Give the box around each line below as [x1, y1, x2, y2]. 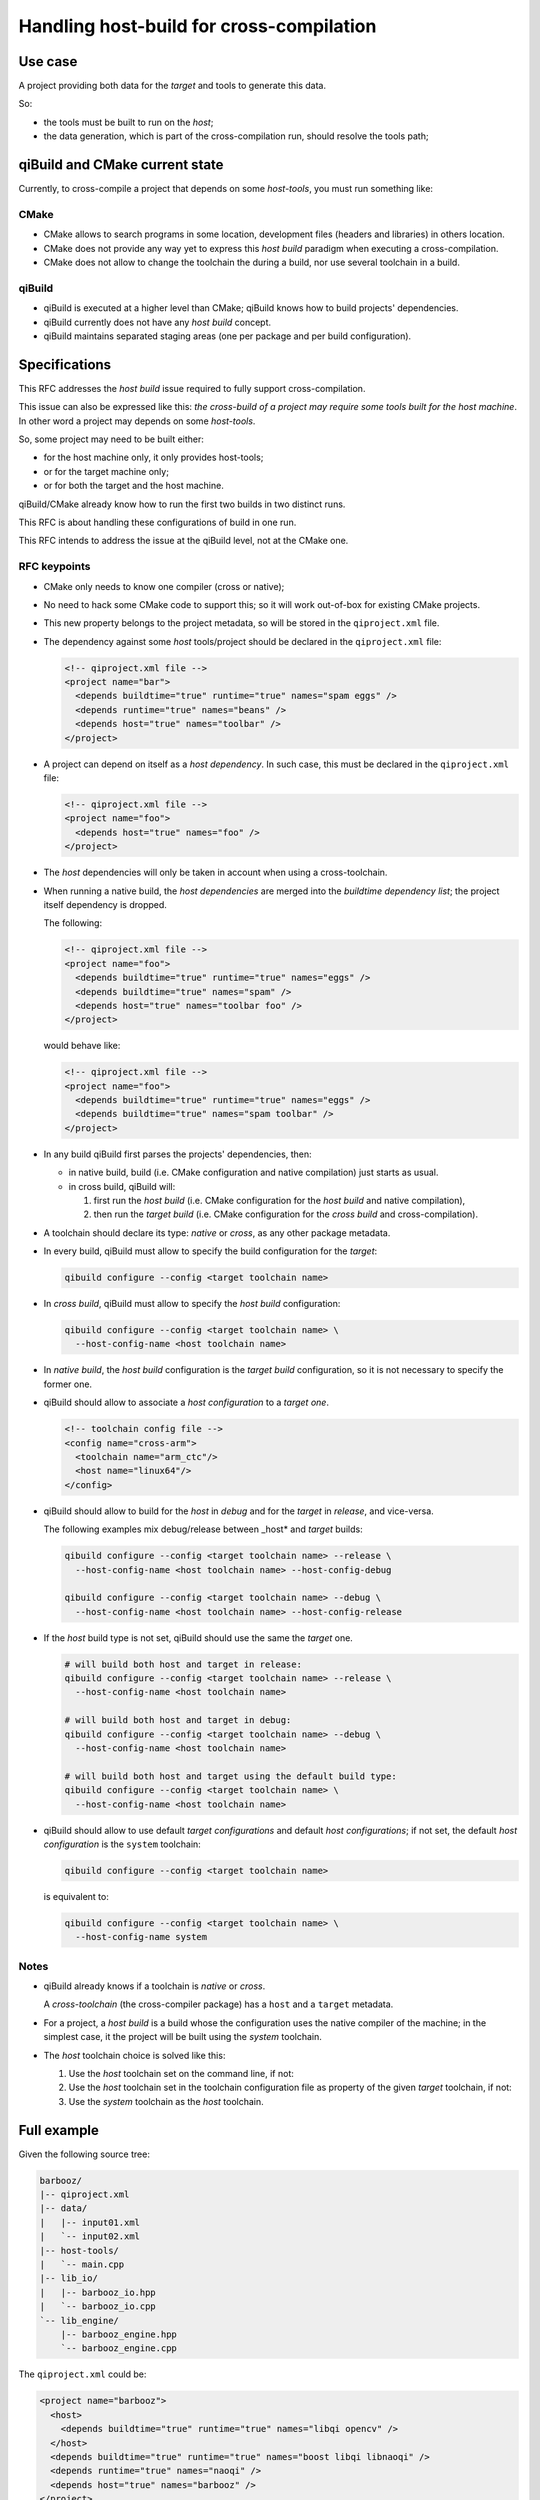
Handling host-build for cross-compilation [18, 15, 377, 37]
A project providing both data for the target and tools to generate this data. [18, 80, 327, 92]
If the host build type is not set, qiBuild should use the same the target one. [43, 1631, 354, 1644]
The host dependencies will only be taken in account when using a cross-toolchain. [43, 866, 388, 879]
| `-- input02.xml [39, 2231, 140, 2242]
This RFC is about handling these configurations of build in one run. [18, 516, 297, 529]
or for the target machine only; [43, 465, 170, 477]
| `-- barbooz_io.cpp [39, 2301, 157, 2312]
